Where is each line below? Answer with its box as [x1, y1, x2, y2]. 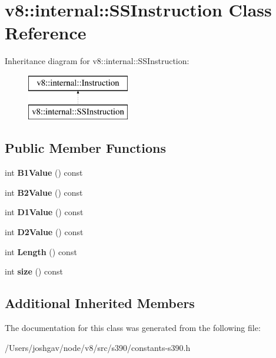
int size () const [5, 265, 63, 277]
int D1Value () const [5, 206, 84, 218]
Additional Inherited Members [5, 294, 195, 312]
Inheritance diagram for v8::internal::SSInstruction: [5, 55, 189, 67]
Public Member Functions [5, 139, 166, 157]
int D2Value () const [5, 226, 84, 238]
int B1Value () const [5, 166, 83, 179]
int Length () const [5, 245, 77, 257]
